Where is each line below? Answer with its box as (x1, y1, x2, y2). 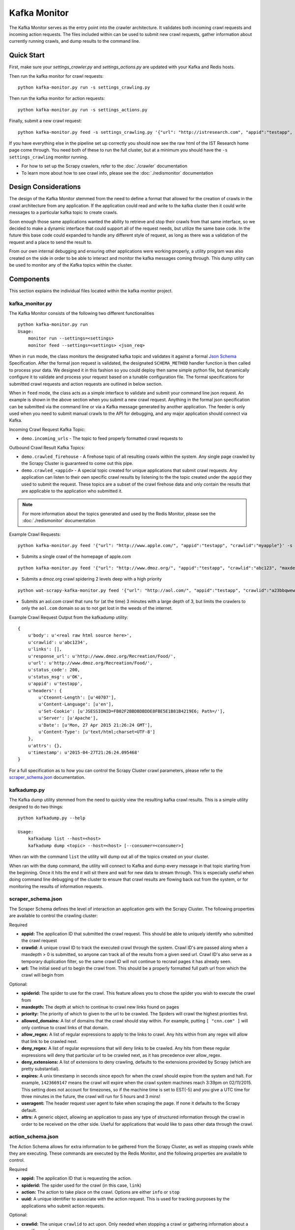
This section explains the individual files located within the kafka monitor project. (9, 288, 173, 294)
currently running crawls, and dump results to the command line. (9, 38, 140, 44)
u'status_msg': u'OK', (28, 674, 83, 679)
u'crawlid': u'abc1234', (28, 640, 88, 645)
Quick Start (9, 51, 45, 60)
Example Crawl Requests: (9, 531, 61, 537)
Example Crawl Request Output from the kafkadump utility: (9, 614, 128, 620)
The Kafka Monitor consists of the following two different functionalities (9, 310, 154, 316)
